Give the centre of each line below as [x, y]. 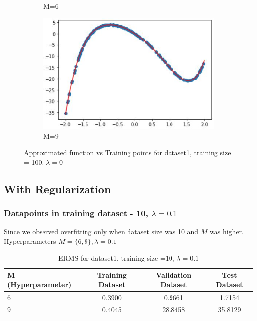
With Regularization [58, 188]
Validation [174, 275]
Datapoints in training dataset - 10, [76, 213]
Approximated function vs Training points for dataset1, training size [128, 152]
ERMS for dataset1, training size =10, [116, 258]
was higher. [227, 231]
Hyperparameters [30, 241]
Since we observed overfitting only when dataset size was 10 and [101, 231]
